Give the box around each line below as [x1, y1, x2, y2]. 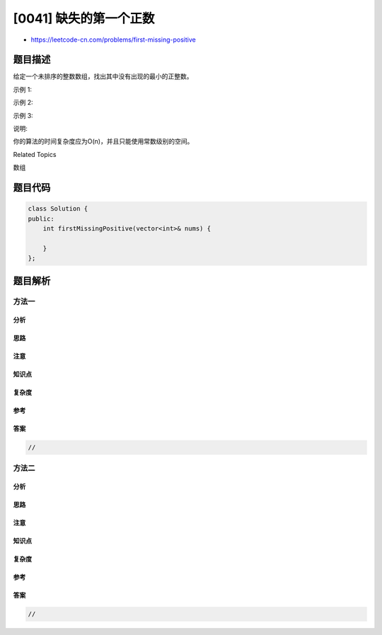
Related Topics [13, 150, 57, 158]
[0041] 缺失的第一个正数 [13, 11, 155, 26]
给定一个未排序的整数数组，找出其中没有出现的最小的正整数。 [13, 72, 193, 81]
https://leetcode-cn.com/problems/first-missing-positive [30, 35, 196, 44]
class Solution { [28, 205, 88, 213]
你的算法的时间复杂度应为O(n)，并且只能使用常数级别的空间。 [13, 137, 194, 146]
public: [28, 214, 54, 223]
